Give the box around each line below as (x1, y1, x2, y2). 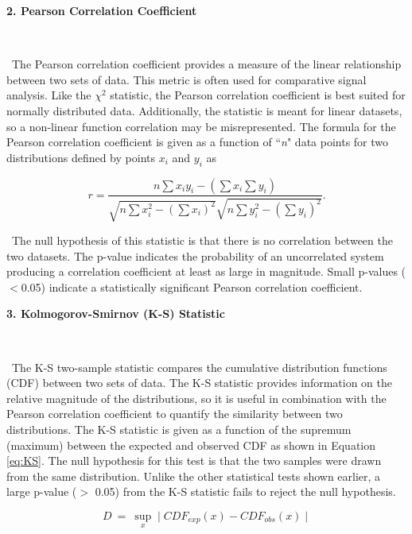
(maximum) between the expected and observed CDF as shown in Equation (6, 436, 376, 453)
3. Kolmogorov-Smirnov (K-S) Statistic (6, 305, 225, 322)
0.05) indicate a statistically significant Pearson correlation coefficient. (21, 278, 363, 295)
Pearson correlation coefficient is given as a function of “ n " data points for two (6, 133, 389, 150)
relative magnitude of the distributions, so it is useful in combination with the (6, 389, 387, 406)
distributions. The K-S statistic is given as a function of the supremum (6, 420, 352, 437)
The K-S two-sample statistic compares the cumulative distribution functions (11, 358, 387, 375)
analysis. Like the (6, 87, 91, 103)
